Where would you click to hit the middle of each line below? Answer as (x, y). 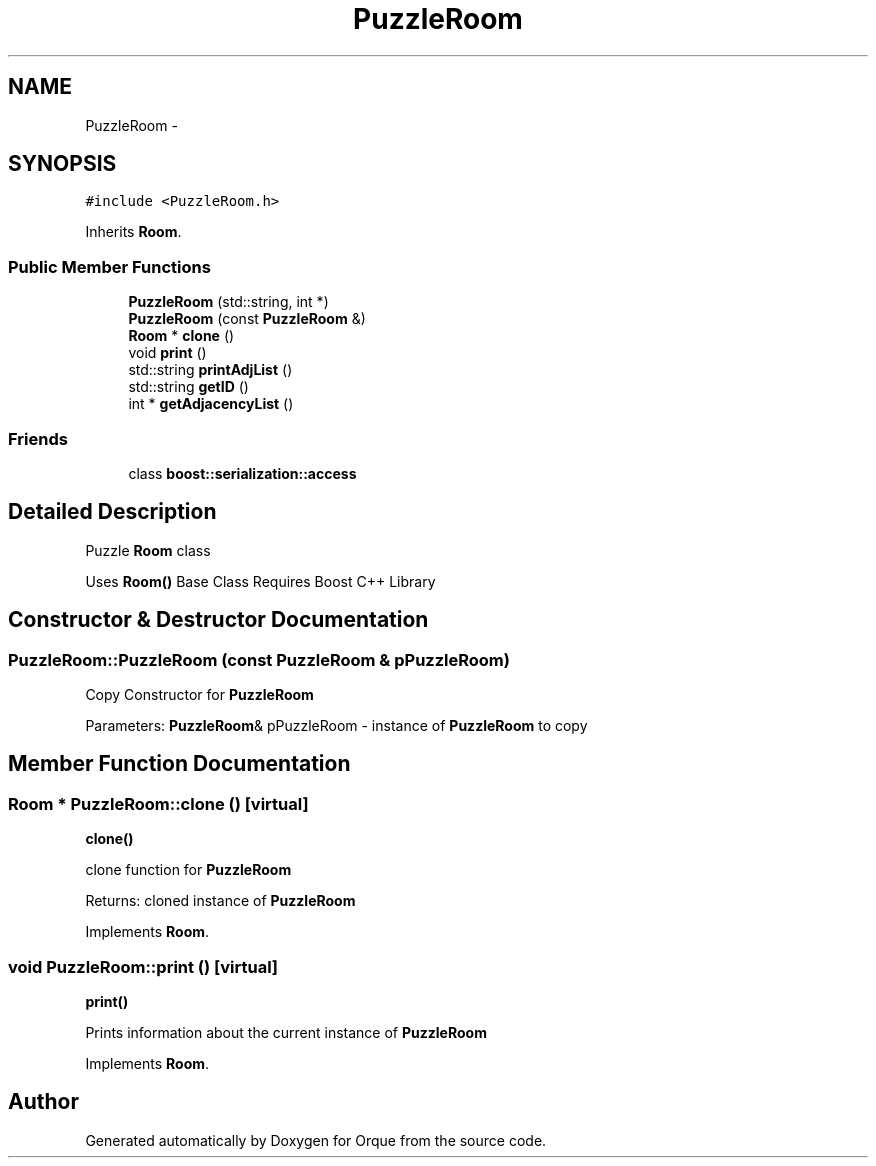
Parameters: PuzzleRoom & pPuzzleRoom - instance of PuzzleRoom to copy (336, 725)
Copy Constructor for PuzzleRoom (199, 694)
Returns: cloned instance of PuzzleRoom (220, 901)
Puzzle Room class (148, 550)
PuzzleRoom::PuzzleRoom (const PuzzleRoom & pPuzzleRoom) (259, 659)
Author (43, 1102)
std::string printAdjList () (210, 370)
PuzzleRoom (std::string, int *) (228, 302)
